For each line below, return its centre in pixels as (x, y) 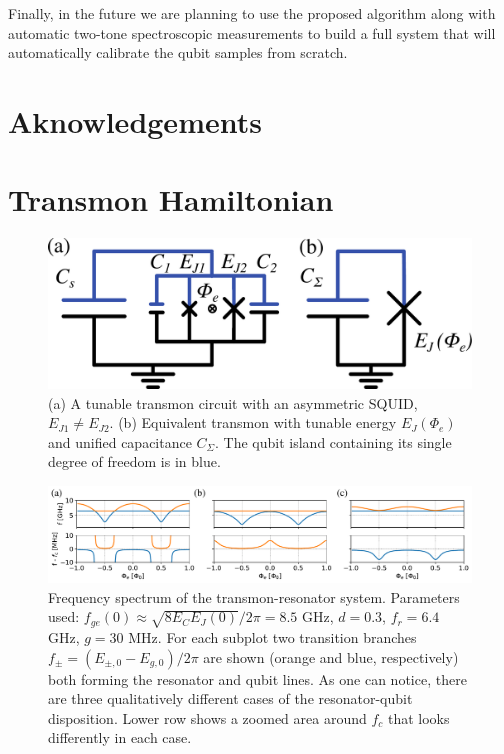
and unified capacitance (120, 441)
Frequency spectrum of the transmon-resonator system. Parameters (254, 596)
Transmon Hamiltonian (171, 199)
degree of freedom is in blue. (134, 461)
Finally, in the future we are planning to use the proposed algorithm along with (252, 13)
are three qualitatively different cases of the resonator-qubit (230, 698)
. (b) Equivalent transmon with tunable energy (253, 422)
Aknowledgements (135, 120)
